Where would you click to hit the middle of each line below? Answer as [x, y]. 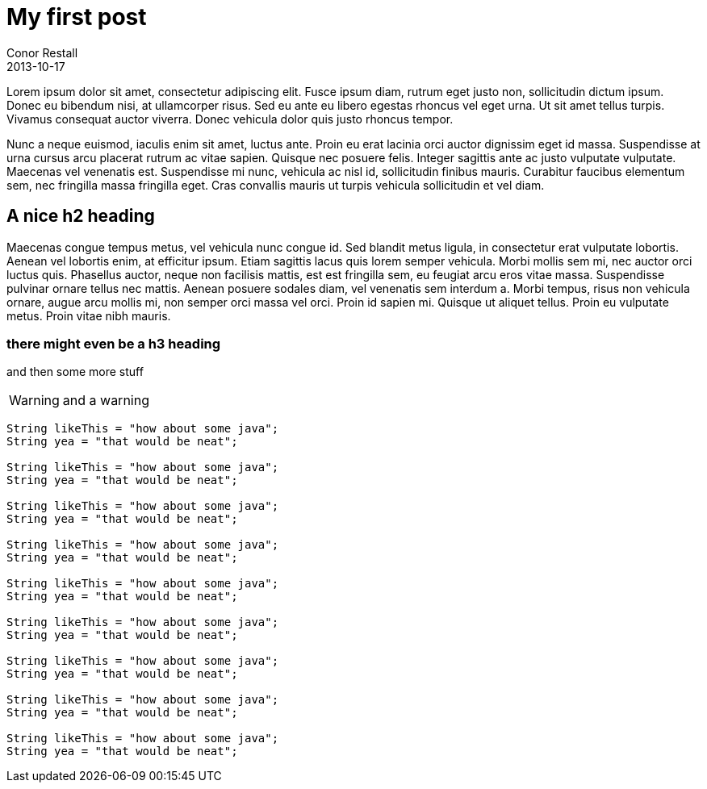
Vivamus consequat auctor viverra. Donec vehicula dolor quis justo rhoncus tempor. [230, 119]
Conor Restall [42, 52]
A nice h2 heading [81, 216]
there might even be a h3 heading [114, 343]
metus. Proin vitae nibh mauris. [89, 315]
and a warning [106, 401]
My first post [77, 17]
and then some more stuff [75, 372]
